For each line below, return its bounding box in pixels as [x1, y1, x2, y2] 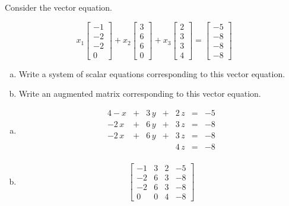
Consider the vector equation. [5, 1, 112, 13]
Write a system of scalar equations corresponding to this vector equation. [18, 67, 285, 80]
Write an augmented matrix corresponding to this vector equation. [18, 87, 261, 100]
